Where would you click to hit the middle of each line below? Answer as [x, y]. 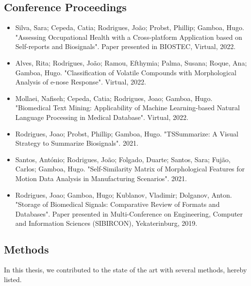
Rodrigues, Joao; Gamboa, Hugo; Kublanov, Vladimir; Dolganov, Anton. [124, 194]
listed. [13, 279]
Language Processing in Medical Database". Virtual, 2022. [102, 117]
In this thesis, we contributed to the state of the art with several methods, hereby [125, 270]
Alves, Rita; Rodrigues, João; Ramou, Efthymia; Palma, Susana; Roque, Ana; [131, 62]
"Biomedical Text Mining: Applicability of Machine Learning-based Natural [127, 108]
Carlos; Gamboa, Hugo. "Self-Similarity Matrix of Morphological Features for [130, 169]
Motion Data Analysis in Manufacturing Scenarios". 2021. [101, 178]
